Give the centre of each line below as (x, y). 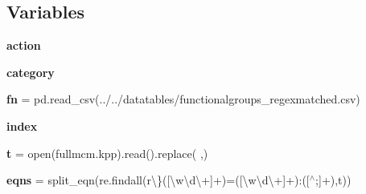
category (31, 72)
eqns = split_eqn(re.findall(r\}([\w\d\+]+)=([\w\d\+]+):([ (158, 180)
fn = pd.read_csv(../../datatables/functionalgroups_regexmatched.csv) (183, 99)
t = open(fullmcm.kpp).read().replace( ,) (107, 153)
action (24, 45)
